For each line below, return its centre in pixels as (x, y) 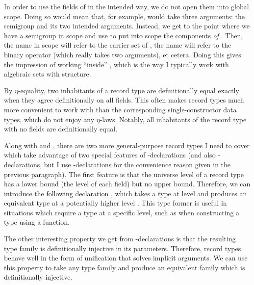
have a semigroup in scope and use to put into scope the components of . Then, (124, 35)
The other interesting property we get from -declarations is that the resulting (120, 239)
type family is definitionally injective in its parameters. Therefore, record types (123, 248)
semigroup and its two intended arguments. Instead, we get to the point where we (127, 26)
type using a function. (37, 222)
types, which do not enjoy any (49, 119)
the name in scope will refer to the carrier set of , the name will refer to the (118, 45)
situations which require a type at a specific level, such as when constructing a (122, 212)
